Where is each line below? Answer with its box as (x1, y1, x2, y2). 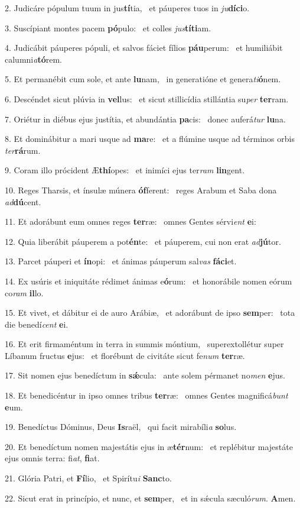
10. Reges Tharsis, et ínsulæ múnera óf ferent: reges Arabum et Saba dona (5, 183, 277, 196)
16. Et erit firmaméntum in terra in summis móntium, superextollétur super (5, 338, 284, 350)
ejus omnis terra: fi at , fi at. (5, 452, 100, 464)
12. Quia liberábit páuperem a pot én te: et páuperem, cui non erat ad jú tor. (5, 235, 281, 247)
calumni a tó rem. (5, 53, 62, 65)
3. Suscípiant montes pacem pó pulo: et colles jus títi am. (5, 21, 211, 34)
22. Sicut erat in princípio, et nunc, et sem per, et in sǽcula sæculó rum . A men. (5, 491, 296, 504)
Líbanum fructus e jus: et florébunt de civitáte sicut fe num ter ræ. (5, 349, 245, 361)
